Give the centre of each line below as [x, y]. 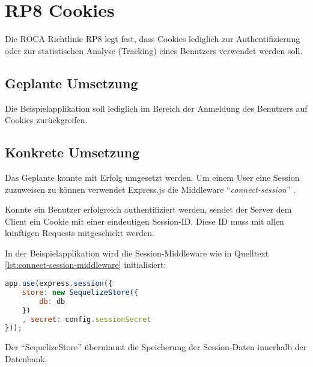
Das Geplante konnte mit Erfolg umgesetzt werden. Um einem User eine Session [152, 177]
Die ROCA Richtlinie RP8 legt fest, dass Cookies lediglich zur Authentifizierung [153, 39]
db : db [52, 301]
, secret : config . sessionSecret [87, 319]
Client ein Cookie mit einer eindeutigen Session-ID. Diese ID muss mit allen [144, 221]
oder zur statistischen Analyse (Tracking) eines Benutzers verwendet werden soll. [154, 50]
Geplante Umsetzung [71, 83]
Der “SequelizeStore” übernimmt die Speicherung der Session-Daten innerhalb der [156, 347]
